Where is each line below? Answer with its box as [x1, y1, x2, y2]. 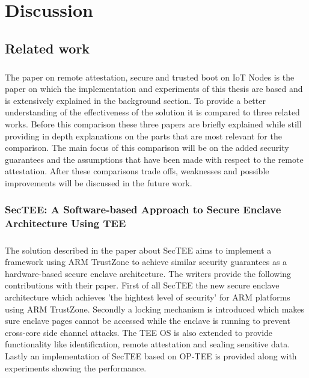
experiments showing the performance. [5, 361, 147, 374]
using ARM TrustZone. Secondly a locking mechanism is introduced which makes [5, 302, 305, 315]
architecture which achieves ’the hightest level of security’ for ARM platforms [5, 290, 290, 303]
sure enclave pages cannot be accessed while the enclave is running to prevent [5, 314, 290, 327]
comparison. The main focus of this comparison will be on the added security [5, 141, 289, 154]
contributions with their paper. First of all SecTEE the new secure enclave [5, 279, 280, 291]
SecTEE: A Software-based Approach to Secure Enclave [5, 202, 281, 217]
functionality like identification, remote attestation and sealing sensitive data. [5, 338, 290, 350]
